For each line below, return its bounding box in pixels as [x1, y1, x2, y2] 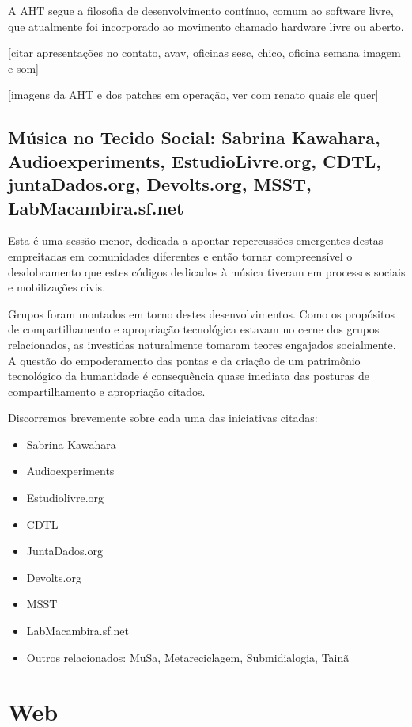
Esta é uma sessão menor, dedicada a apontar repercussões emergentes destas [8, 232, 384, 249]
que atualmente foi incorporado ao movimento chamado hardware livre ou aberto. [8, 17, 404, 34]
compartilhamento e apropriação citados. [8, 383, 206, 399]
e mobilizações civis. [8, 279, 106, 295]
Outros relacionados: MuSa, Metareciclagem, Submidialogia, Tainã [26, 649, 350, 665]
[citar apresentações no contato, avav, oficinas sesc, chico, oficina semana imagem [8, 44, 401, 61]
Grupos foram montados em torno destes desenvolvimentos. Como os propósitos [8, 305, 395, 322]
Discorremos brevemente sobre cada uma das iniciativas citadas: [8, 409, 318, 426]
